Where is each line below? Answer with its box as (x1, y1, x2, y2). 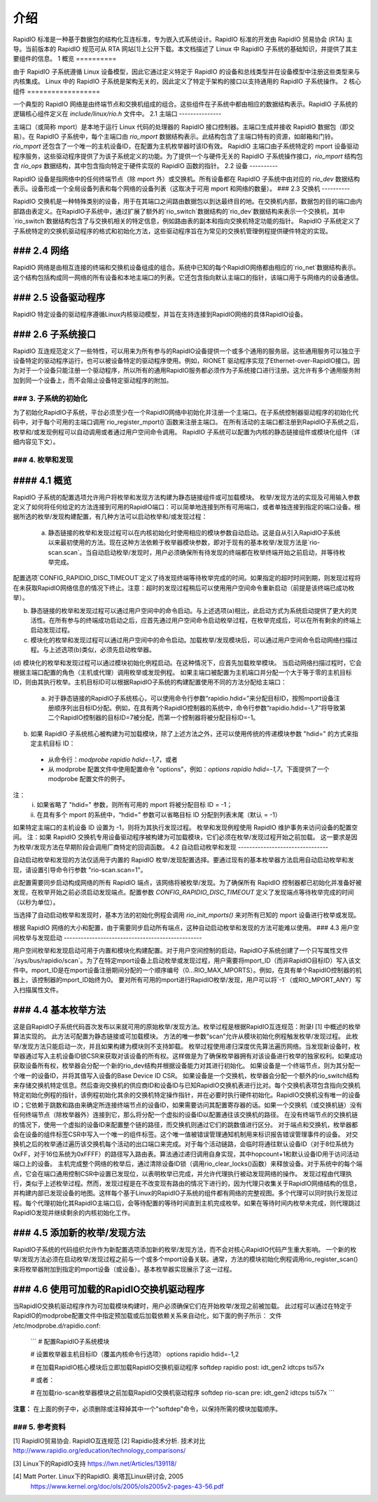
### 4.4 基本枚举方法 (13, 1004, 106, 1016)
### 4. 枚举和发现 (13, 455, 73, 464)
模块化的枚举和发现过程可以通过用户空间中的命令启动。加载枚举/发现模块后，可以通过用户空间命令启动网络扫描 (30, 635, 352, 644)
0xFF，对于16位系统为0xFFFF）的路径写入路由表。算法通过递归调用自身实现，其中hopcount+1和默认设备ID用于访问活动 (13, 1150, 360, 1158)
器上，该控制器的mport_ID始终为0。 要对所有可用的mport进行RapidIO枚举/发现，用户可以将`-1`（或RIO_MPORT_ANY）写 (13, 976, 362, 984)
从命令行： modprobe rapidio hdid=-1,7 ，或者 (48, 755, 178, 764)
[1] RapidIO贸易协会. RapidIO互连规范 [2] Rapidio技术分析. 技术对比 (13, 1437, 206, 1445)
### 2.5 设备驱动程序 (13, 291, 105, 303)
